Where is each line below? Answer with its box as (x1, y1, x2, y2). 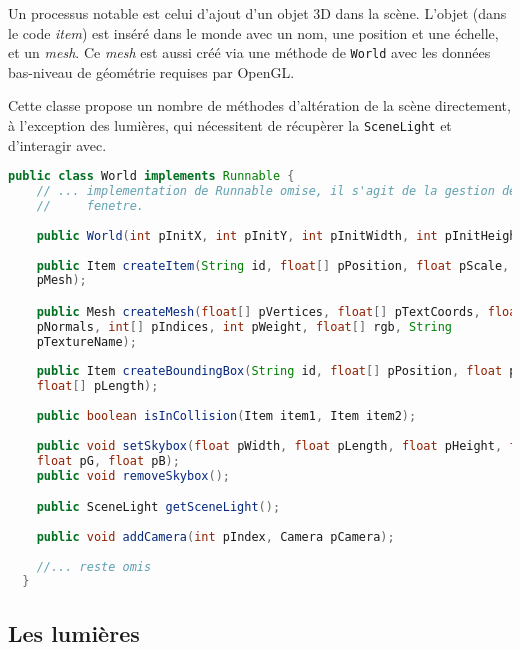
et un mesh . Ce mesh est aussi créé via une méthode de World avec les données (8, 42, 491, 63)
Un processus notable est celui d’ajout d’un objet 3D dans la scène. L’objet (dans (8, 3, 507, 23)
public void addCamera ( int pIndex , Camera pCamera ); (36, 529, 395, 544)
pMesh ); (36, 273, 87, 288)
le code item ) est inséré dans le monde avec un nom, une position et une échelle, (8, 22, 499, 43)
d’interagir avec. (8, 134, 107, 155)
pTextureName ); (36, 334, 137, 349)
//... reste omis (36, 559, 152, 574)
